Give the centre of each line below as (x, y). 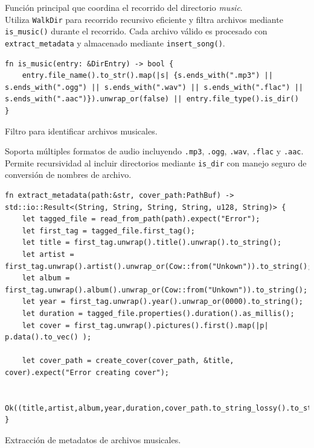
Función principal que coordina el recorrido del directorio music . (124, 7)
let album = (46, 278)
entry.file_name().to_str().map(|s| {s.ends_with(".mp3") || (147, 76)
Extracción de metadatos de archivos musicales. (93, 439)
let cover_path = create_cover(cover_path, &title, (128, 361)
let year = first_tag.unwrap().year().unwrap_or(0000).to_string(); (162, 302)
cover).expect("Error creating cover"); (87, 372)
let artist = (48, 254)
